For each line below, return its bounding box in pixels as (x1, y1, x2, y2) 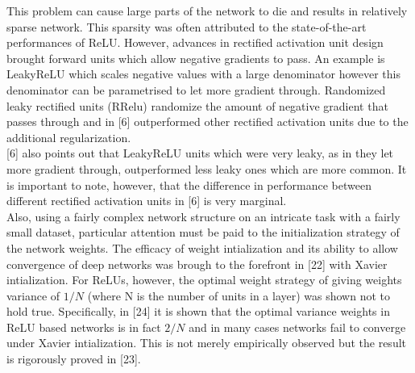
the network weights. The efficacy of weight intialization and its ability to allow (6, 239, 398, 256)
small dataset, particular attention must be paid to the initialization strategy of (6, 224, 400, 241)
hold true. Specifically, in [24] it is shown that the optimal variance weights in (6, 303, 390, 320)
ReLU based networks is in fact (6, 318, 161, 335)
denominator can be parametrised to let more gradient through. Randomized (6, 81, 386, 98)
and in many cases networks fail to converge (189, 318, 406, 335)
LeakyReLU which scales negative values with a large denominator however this (6, 65, 401, 82)
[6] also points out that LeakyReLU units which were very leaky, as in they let (6, 145, 394, 161)
